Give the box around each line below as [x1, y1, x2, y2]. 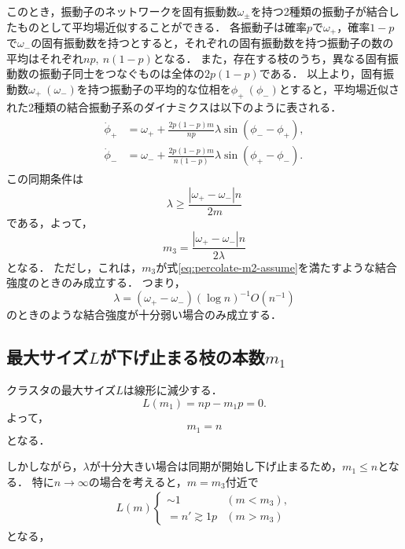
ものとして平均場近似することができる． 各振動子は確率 [17, 18, 307, 35]
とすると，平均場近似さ [278, 80, 399, 97]
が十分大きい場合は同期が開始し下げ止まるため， [89, 458, 343, 474]
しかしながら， [6, 458, 83, 474]
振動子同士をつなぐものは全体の [39, 65, 204, 82]
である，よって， [6, 214, 93, 230]
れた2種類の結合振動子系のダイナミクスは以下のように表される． [6, 98, 342, 115]
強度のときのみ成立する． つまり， [6, 274, 186, 291]
